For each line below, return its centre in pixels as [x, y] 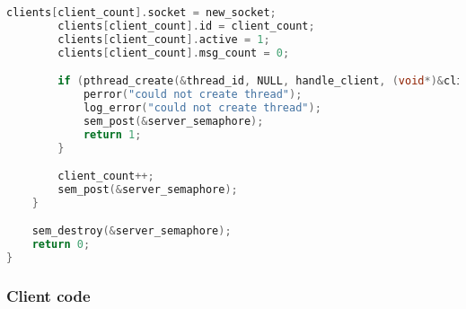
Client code [48, 295]
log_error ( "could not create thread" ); [202, 107]
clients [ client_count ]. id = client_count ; [186, 26]
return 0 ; [61, 245]
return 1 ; [112, 134]
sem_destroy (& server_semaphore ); [132, 231]
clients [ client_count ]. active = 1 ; [164, 39]
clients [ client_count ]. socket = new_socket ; [141, 13]
